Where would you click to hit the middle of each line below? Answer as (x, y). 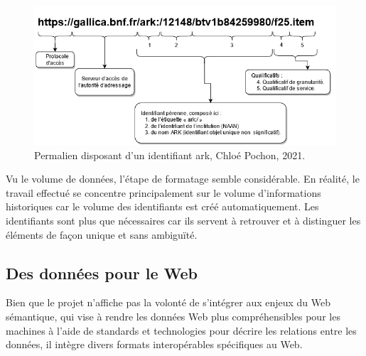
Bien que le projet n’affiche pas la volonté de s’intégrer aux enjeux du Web (168, 302)
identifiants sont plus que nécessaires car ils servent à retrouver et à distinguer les (183, 220)
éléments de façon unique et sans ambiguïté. (102, 234)
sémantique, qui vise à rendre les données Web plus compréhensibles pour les (173, 316)
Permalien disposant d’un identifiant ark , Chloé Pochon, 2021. (170, 155)
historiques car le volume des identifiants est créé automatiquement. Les (162, 206)
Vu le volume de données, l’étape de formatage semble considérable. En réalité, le (183, 179)
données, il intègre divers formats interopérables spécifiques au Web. (154, 344)
